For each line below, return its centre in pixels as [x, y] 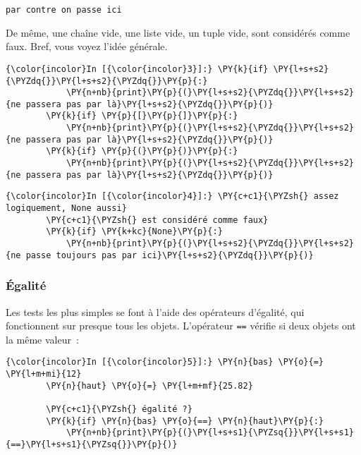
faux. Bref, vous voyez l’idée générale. [87, 46]
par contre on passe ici [64, 10]
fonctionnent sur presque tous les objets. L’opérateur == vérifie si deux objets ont [181, 326]
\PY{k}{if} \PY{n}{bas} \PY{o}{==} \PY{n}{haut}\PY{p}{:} [185, 421]
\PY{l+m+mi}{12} [44, 374]
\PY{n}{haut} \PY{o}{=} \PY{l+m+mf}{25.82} [149, 386]
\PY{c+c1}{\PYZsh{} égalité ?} [119, 409]
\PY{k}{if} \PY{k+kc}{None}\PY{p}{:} [134, 232]
